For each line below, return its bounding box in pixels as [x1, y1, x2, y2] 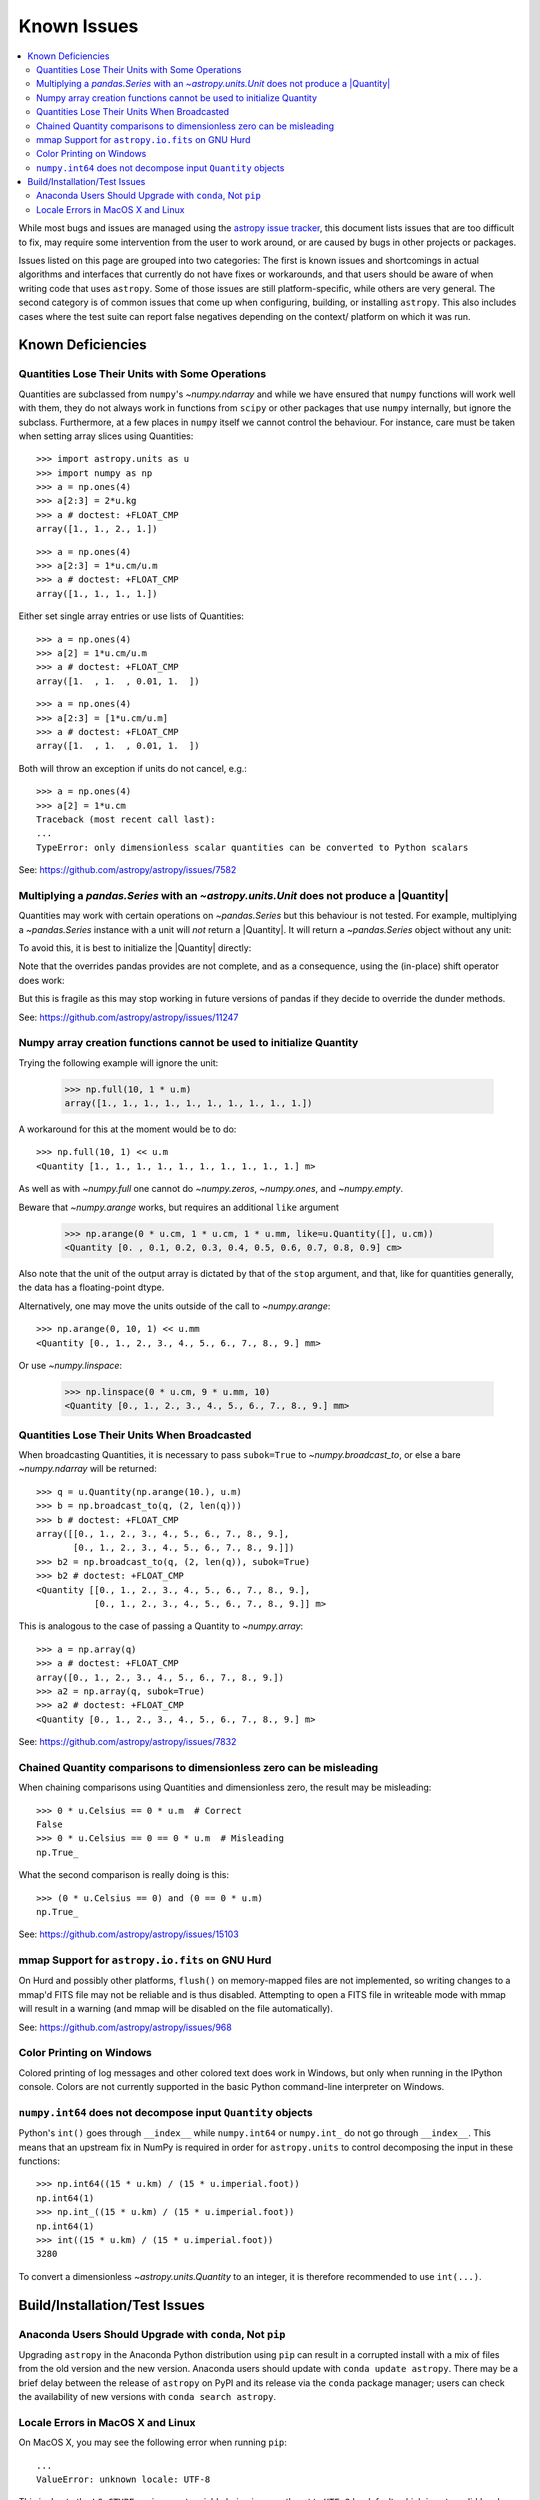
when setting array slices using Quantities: [18, 430, 194, 442]
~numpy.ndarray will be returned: [18, 1463, 157, 1475]
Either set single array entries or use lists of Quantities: [18, 610, 245, 622]
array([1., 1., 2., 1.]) [36, 523, 158, 535]
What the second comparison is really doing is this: [18, 1869, 230, 1881]
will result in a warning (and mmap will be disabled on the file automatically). [18, 2003, 334, 2015]
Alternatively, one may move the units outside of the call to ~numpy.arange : [18, 1300, 331, 1312]
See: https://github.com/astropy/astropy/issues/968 [18, 2021, 232, 2033]
